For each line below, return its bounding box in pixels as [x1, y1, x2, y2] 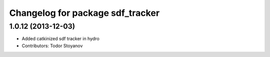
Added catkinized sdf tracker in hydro [21, 36, 99, 42]
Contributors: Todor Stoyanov [21, 43, 83, 49]
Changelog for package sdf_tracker [9, 7, 160, 18]
